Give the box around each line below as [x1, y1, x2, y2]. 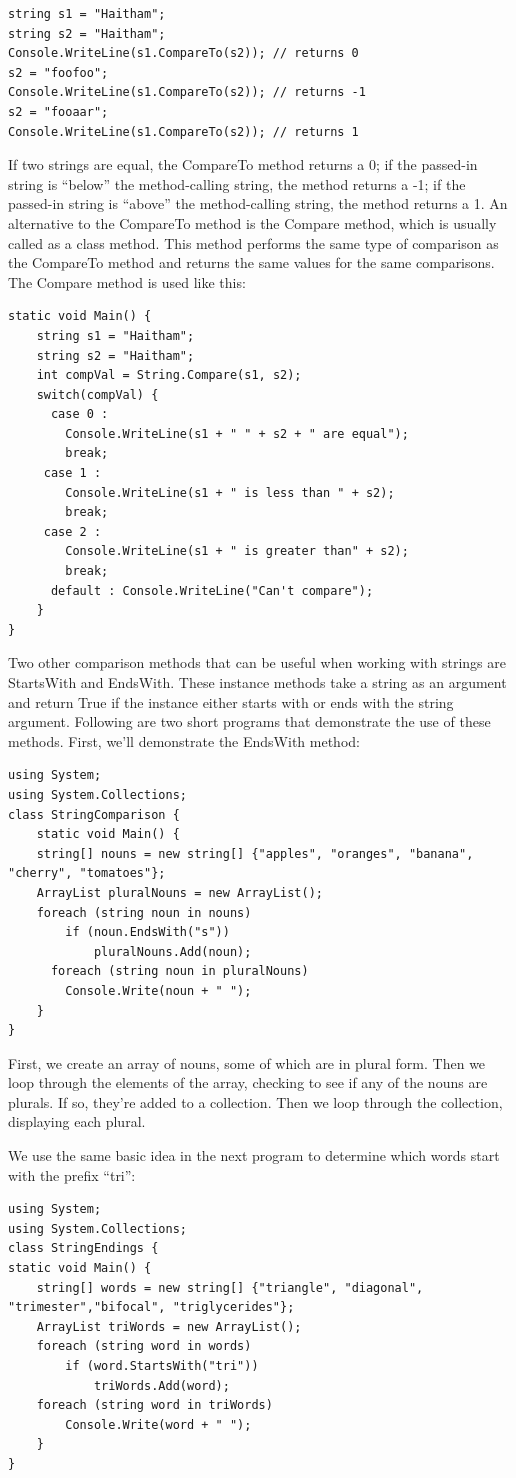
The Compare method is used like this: [8, 271, 246, 292]
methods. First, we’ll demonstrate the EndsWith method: [8, 730, 360, 751]
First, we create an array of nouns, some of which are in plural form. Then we [8, 1052, 486, 1073]
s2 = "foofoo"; [8, 65, 109, 80]
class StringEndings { [8, 1241, 159, 1256]
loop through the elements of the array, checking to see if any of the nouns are [8, 1072, 488, 1093]
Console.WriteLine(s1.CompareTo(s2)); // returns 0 [8, 46, 359, 61]
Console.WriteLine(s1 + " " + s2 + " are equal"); [65, 426, 409, 441]
